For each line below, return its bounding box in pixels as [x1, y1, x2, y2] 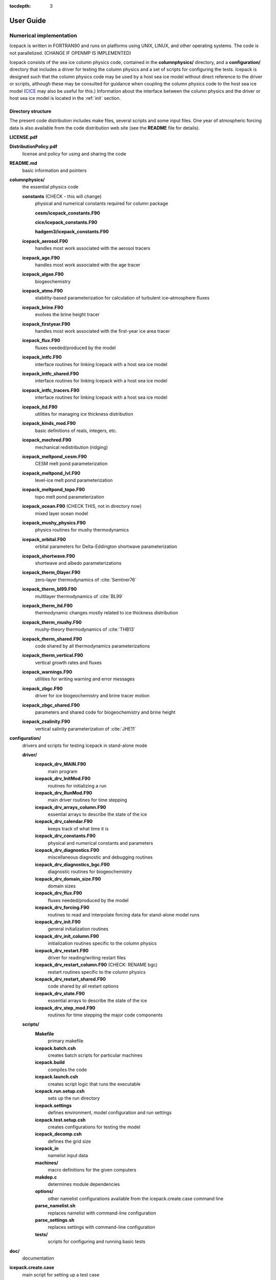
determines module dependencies [48, 1181, 120, 1187]
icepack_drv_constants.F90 [35, 833, 96, 839]
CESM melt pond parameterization [35, 461, 108, 467]
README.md [9, 160, 38, 166]
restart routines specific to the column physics [48, 969, 146, 975]
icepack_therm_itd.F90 [22, 602, 73, 609]
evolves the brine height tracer [35, 311, 100, 317]
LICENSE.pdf [9, 134, 38, 140]
